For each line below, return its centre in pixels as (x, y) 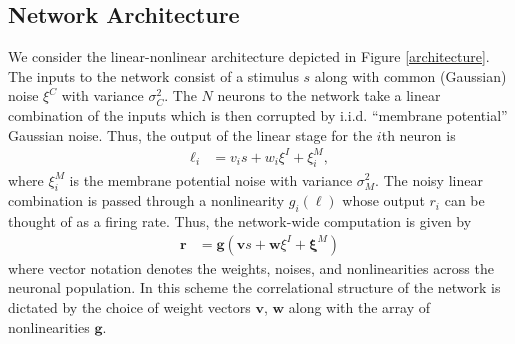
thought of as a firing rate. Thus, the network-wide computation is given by (240, 221)
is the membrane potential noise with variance (211, 179)
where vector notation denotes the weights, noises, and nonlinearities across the (251, 267)
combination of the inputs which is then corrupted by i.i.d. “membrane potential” (258, 114)
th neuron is (418, 134)
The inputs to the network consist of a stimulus (153, 75)
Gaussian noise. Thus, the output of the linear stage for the (190, 134)
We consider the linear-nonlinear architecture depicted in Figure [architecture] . (249, 56)
